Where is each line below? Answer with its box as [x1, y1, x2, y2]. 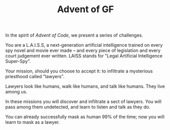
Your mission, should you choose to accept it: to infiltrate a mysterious [5, 68, 153, 74]
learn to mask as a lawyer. [5, 119, 60, 125]
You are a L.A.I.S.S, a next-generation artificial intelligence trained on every [5, 42, 163, 48]
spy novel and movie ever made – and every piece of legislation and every [5, 47, 161, 54]
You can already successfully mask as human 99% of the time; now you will [5, 114, 164, 120]
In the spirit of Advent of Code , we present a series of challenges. [5, 32, 144, 39]
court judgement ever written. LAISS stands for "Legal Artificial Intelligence [5, 53, 163, 59]
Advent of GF [57, 4, 114, 15]
